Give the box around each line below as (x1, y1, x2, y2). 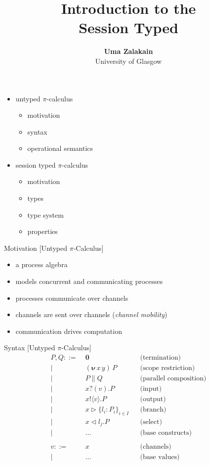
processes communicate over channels (15, 292, 128, 303)
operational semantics (27, 143, 93, 153)
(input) (140, 385, 162, 393)
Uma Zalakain (104, 46, 153, 56)
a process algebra (15, 259, 68, 270)
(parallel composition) (140, 375, 207, 382)
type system (27, 209, 64, 220)
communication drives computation (15, 325, 122, 336)
